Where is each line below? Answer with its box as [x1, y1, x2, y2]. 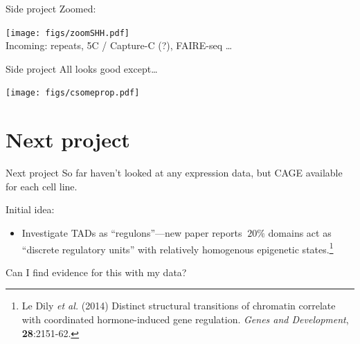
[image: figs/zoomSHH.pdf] [6, 28, 129, 38]
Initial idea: [6, 202, 55, 217]
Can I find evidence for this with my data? [6, 264, 187, 279]
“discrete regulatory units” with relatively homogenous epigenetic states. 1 [21, 239, 334, 256]
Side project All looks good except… [6, 61, 158, 75]
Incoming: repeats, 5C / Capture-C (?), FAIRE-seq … [6, 38, 233, 53]
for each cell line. [6, 179, 78, 193]
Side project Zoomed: [6, 1, 96, 15]
